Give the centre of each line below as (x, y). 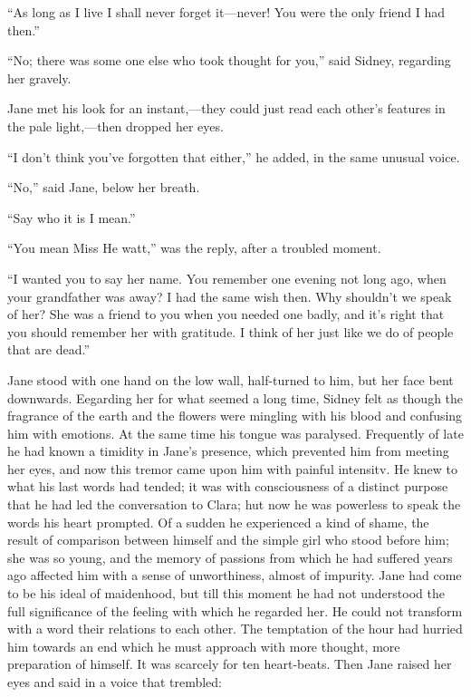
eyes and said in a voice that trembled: (115, 682)
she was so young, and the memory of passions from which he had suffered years (230, 557)
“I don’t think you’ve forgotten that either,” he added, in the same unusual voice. (234, 156)
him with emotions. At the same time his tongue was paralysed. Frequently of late (235, 433)
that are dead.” (49, 349)
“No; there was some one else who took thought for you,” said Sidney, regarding (229, 60)
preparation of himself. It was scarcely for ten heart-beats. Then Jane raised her (230, 664)
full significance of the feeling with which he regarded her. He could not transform (235, 610)
